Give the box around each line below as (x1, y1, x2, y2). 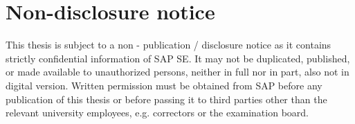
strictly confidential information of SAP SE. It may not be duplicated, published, (6, 51, 350, 65)
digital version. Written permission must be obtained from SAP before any (6, 78, 322, 92)
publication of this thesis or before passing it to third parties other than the (6, 91, 327, 106)
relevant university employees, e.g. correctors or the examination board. (6, 105, 309, 120)
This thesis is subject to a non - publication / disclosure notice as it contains (6, 37, 331, 52)
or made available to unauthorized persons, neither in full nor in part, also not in (6, 64, 349, 79)
